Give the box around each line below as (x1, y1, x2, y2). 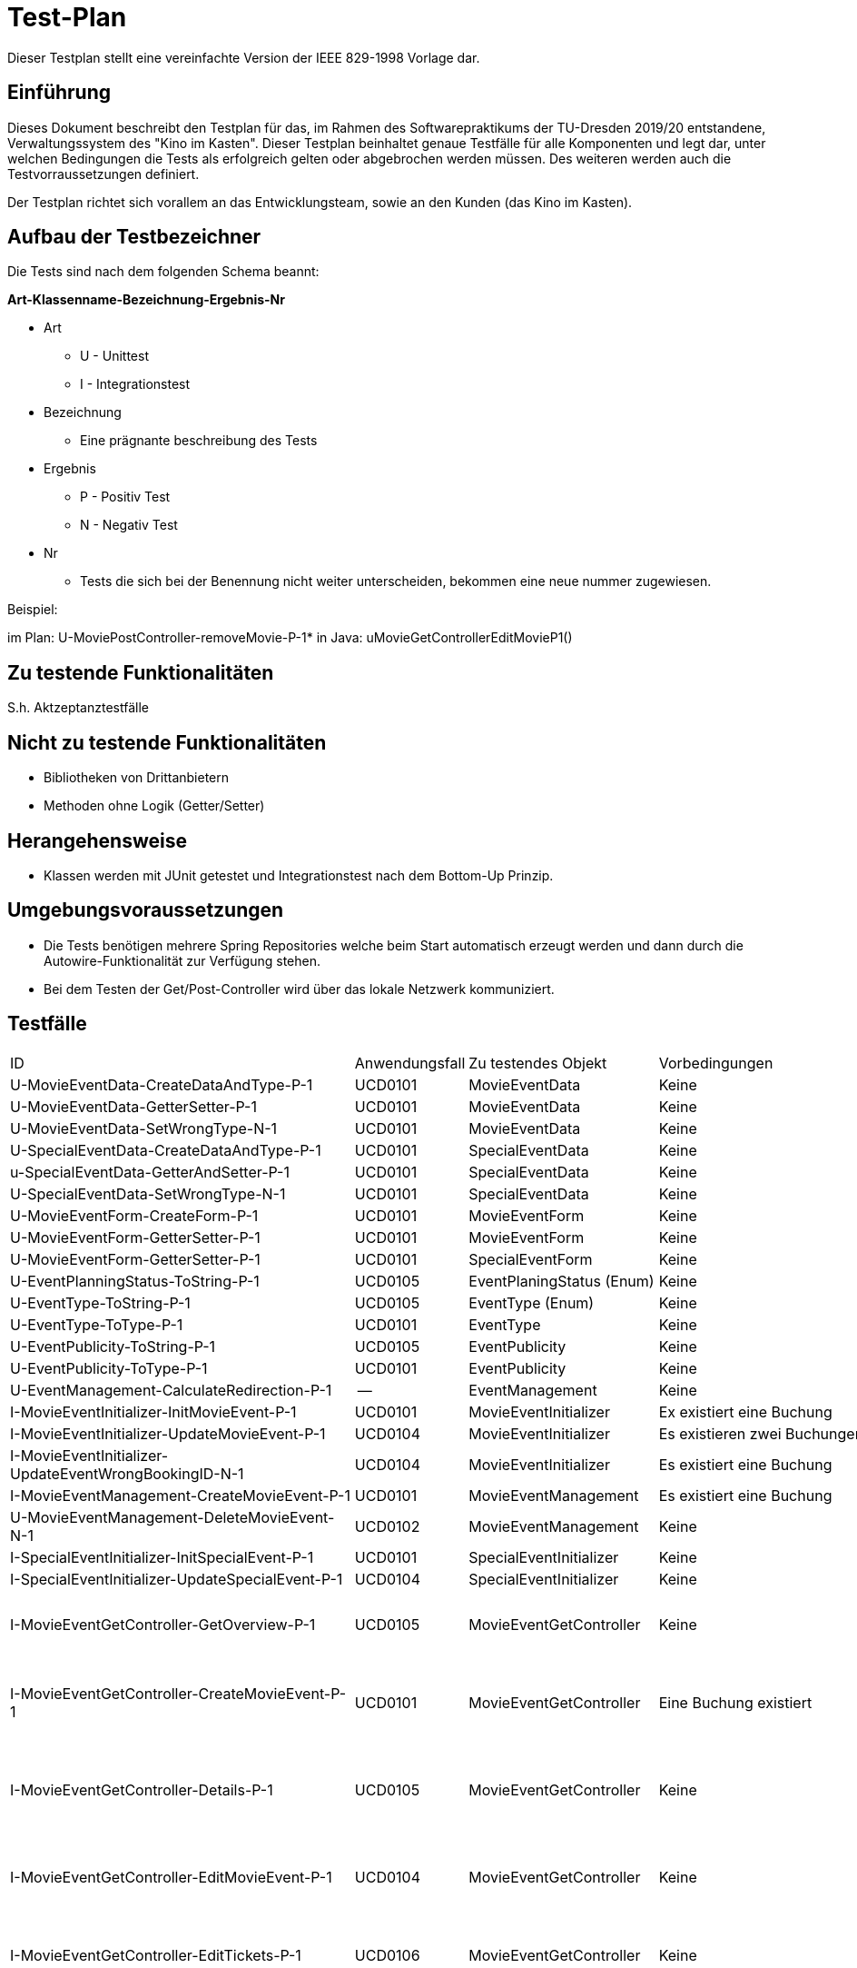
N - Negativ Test (80, 517, 178, 533)
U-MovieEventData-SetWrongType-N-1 (10, 1118, 278, 1138)
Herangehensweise (7, 829, 187, 852)
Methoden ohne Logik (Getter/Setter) (44, 798, 265, 814)
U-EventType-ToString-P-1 (10, 1293, 191, 1312)
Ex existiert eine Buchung (658, 1402, 832, 1421)
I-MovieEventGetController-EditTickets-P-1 (10, 1945, 301, 1964)
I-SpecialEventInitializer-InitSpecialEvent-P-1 (10, 1547, 314, 1566)
